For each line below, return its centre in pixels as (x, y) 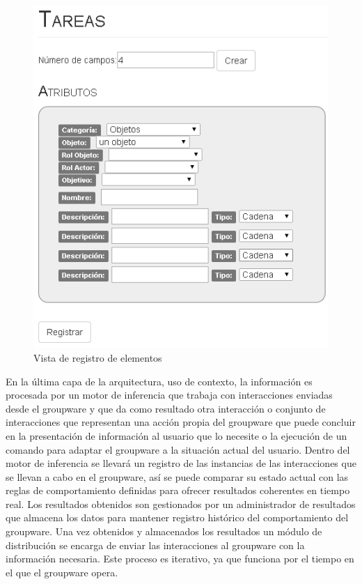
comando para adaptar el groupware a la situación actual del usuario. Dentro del (178, 449)
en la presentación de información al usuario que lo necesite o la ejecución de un (176, 435)
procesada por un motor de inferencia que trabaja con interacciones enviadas (169, 395)
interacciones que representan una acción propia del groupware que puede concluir (181, 422)
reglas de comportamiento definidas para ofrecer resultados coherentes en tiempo (178, 490)
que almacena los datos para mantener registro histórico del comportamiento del (177, 517)
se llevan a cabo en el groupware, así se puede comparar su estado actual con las (177, 476)
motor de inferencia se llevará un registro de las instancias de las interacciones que (181, 463)
